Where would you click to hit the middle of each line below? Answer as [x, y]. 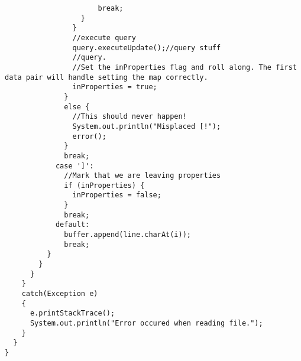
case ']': [75, 166]
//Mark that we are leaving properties [143, 176]
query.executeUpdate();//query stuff [147, 48]
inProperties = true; [115, 87]
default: [72, 225]
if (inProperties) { [104, 185]
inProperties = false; [117, 195]
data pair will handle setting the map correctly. [106, 77]
